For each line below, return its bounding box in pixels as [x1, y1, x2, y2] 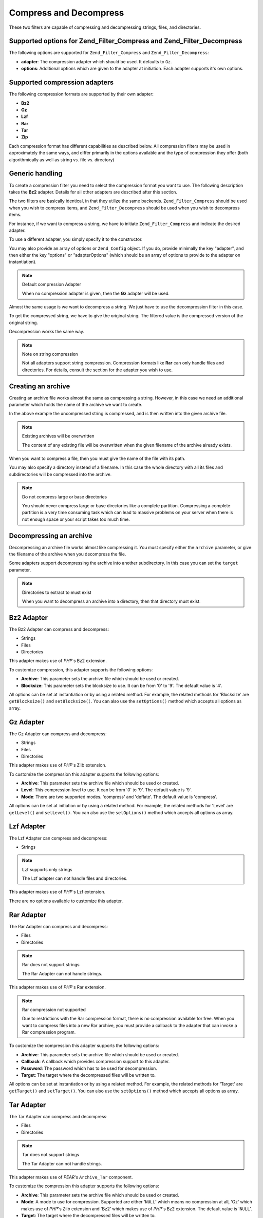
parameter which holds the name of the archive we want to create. [9, 402, 143, 408]
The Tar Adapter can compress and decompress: [9, 1113, 108, 1119]
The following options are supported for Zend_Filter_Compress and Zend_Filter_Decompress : [9, 50, 209, 56]
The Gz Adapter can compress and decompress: [9, 731, 107, 737]
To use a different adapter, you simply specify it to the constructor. [9, 236, 143, 242]
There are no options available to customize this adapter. [9, 898, 123, 904]
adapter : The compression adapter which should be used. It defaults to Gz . [21, 58, 172, 64]
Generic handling [9, 170, 63, 178]
